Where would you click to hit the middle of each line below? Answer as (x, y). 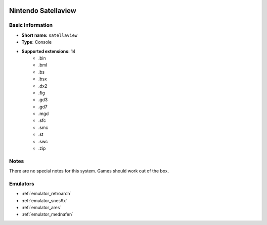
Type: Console (37, 42)
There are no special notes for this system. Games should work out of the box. (89, 171)
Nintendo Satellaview (43, 11)
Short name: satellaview (49, 35)
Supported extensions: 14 (49, 51)
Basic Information (31, 25)
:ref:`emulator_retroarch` (46, 194)
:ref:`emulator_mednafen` (47, 214)
